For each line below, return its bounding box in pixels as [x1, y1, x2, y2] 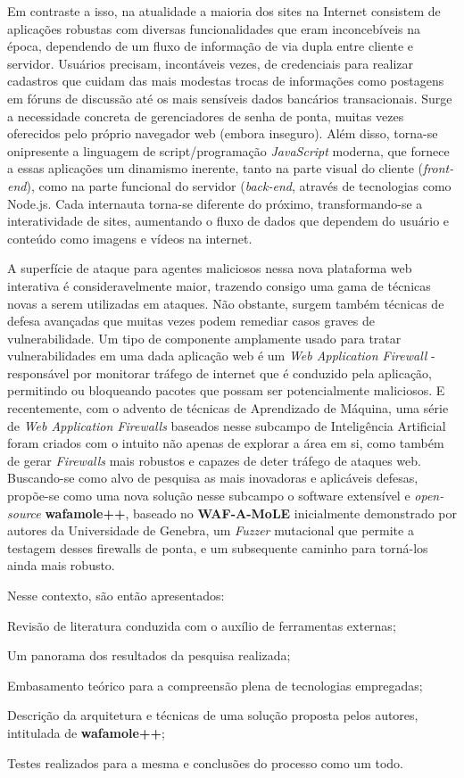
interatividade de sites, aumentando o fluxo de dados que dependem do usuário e [7, 211, 450, 230]
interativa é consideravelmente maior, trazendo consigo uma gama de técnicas [7, 276, 431, 294]
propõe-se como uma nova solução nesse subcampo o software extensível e [7, 486, 410, 505]
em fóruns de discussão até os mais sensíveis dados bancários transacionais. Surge [7, 88, 452, 107]
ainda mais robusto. [7, 556, 115, 575]
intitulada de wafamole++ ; [7, 723, 165, 741]
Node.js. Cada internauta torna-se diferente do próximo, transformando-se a [7, 194, 423, 212]
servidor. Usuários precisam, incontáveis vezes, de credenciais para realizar [7, 54, 414, 72]
